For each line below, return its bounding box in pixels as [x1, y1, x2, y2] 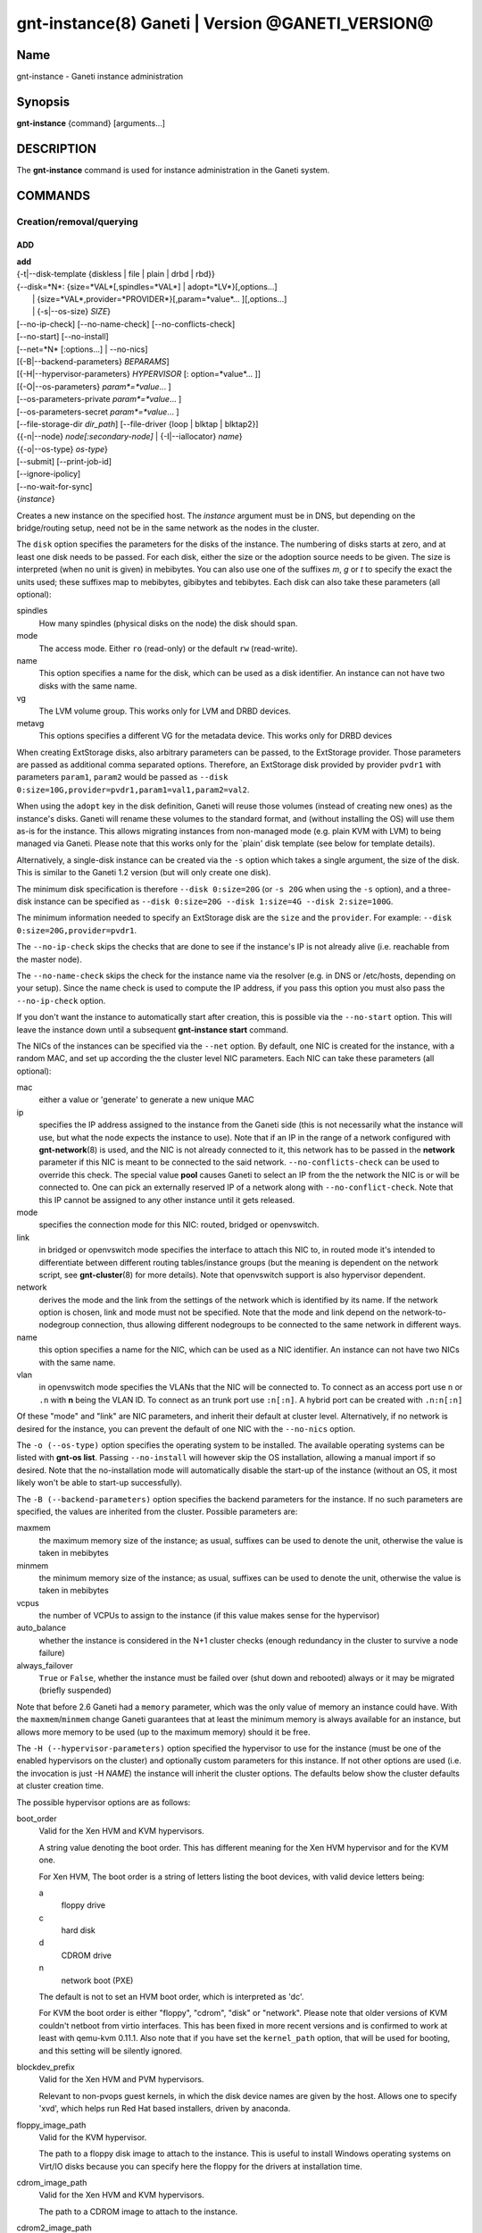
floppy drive [61, 1900, 106, 1911]
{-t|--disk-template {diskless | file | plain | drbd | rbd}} [16, 269, 216, 280]
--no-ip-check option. [16, 995, 106, 1006]
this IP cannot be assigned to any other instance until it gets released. [38, 1194, 295, 1205]
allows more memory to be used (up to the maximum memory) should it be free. [16, 1727, 311, 1737]
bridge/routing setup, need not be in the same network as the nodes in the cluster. [16, 523, 320, 533]
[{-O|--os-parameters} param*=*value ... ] [16, 381, 171, 392]
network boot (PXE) [61, 1975, 134, 1986]
